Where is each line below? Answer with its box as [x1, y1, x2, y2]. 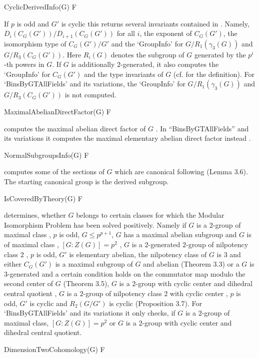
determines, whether [4, 210, 66, 220]
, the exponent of [139, 28, 192, 38]
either [4, 259, 22, 269]
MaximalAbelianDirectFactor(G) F [4, 106, 111, 117]
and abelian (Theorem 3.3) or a [143, 259, 239, 269]
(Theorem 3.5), [63, 278, 109, 289]
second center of [4, 278, 53, 289]
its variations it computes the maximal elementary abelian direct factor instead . [4, 133, 251, 143]
